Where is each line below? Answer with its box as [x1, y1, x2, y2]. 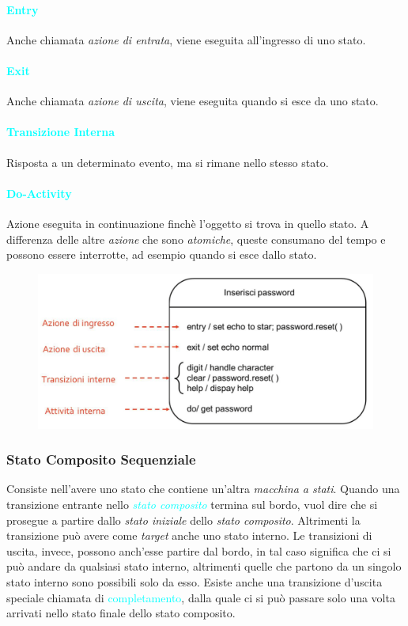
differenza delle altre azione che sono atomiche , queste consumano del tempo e [6, 230, 386, 247]
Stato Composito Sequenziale [6, 450, 196, 469]
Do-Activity [6, 184, 72, 201]
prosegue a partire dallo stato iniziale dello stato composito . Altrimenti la [6, 511, 361, 528]
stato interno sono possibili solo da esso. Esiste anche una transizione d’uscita [6, 573, 383, 590]
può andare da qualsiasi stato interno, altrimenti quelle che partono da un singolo [6, 558, 402, 575]
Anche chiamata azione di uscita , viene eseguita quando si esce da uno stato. [6, 93, 379, 109]
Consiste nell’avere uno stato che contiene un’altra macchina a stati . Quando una [6, 480, 400, 497]
